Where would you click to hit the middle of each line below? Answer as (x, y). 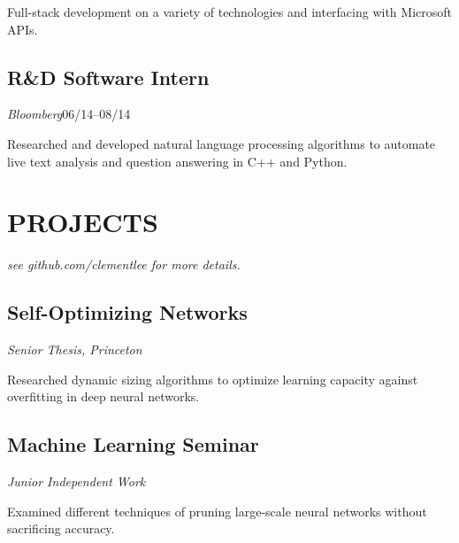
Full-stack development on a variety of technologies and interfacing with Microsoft (229, 12)
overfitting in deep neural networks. (103, 396)
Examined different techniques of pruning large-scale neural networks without (217, 511)
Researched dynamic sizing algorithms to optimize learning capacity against (213, 379)
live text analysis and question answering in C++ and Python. (177, 161)
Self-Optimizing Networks (127, 312)
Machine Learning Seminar (133, 444)
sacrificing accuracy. (61, 528)
